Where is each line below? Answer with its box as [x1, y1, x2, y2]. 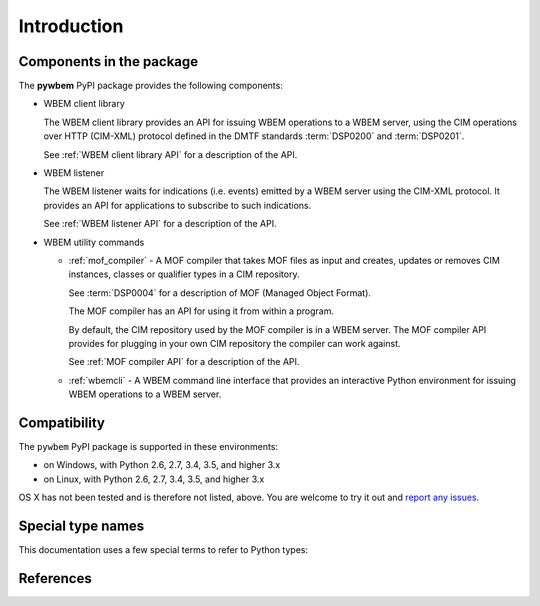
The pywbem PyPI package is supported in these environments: [18, 441, 279, 452]
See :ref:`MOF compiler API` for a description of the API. [68, 356, 300, 368]
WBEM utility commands [43, 236, 145, 248]
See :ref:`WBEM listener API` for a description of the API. [43, 218, 277, 230]
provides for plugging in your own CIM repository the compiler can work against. [68, 337, 401, 349]
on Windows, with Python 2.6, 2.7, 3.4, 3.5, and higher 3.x [43, 459, 281, 471]
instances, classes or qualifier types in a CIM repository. [68, 268, 300, 280]
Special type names [18, 517, 145, 534]
